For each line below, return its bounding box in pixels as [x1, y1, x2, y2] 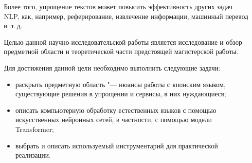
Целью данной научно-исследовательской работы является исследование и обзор [4, 36, 242, 47]
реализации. [15, 150, 51, 160]
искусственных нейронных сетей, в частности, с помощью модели [15, 114, 212, 125]
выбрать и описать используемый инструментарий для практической [15, 140, 218, 150]
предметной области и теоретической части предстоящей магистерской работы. [4, 46, 238, 56]
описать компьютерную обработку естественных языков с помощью [15, 105, 216, 115]
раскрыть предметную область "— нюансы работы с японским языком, [15, 79, 226, 89]
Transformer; [15, 124, 54, 134]
